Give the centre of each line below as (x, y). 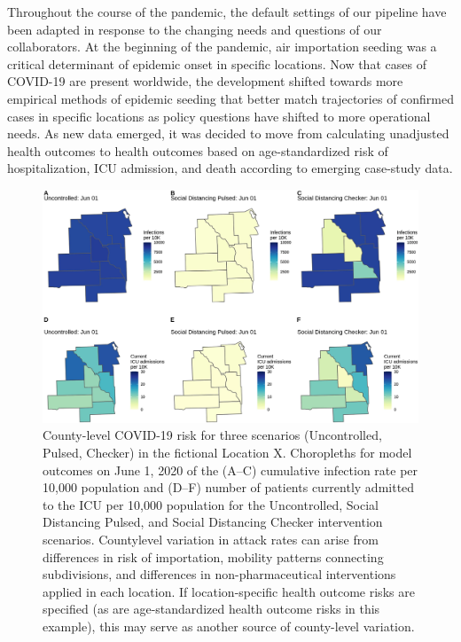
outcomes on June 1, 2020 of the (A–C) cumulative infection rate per (230, 470)
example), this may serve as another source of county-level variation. (229, 626)
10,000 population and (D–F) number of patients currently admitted (229, 487)
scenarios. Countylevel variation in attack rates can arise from (211, 540)
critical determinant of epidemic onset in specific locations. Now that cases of (217, 63)
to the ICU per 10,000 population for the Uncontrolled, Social (211, 504)
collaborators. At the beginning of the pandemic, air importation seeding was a (222, 47)
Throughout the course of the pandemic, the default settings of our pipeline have (227, 12)
